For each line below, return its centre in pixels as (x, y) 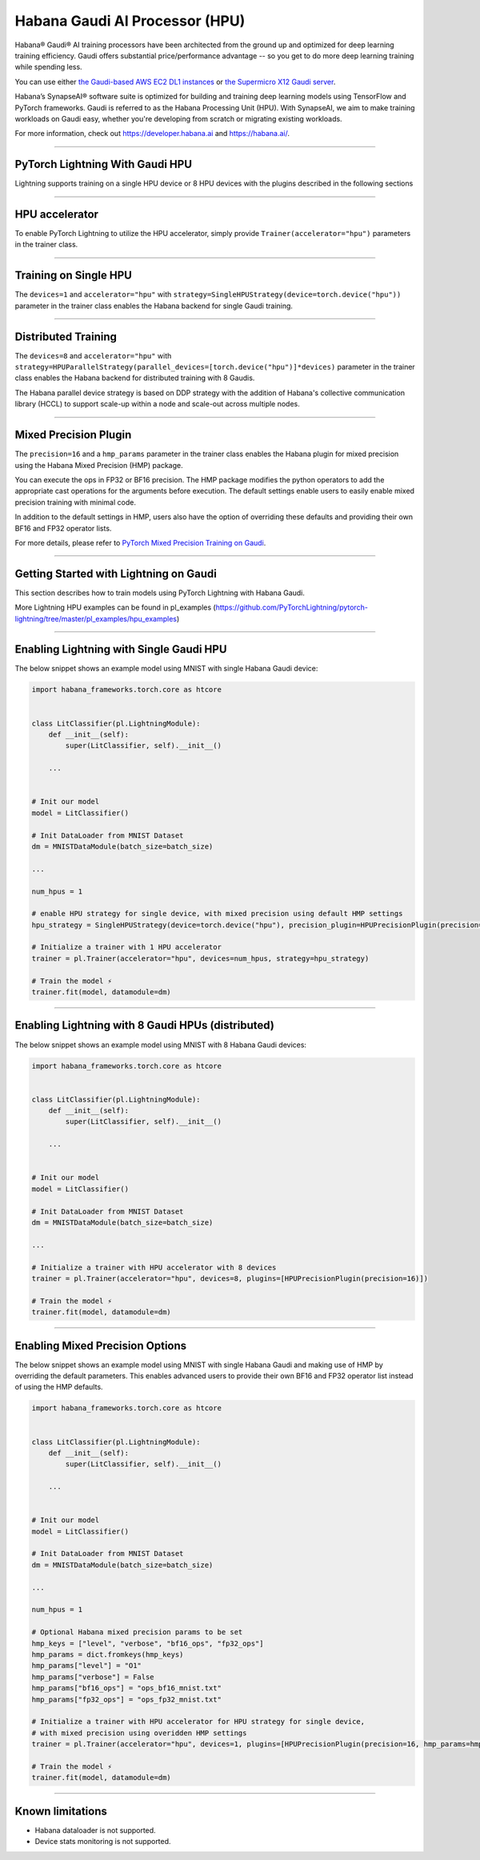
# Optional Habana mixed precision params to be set (137, 1632)
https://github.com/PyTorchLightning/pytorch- (292, 607)
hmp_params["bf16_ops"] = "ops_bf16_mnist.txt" (126, 1688)
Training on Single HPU (73, 276)
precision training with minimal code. (75, 502)
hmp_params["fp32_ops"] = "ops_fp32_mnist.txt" (126, 1699)
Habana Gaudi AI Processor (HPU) (130, 21)
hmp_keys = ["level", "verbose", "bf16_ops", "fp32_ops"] (148, 1643)
